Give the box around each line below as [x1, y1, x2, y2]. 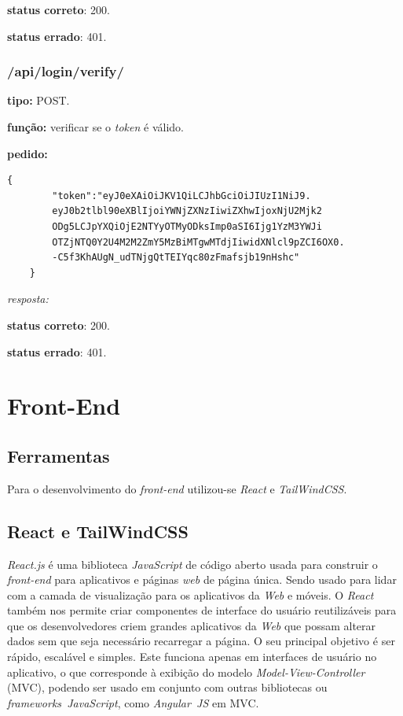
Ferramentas [7, 443, 110, 467]
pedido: [7, 145, 48, 161]
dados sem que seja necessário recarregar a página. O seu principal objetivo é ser [7, 633, 395, 649]
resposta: [7, 290, 49, 307]
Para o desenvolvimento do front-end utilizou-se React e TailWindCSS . [7, 480, 347, 496]
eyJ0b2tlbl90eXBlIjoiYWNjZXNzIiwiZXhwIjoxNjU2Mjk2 [52, 205, 322, 217]
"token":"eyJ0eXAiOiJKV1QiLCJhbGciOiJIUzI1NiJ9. [52, 190, 311, 201]
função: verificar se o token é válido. [7, 119, 184, 135]
